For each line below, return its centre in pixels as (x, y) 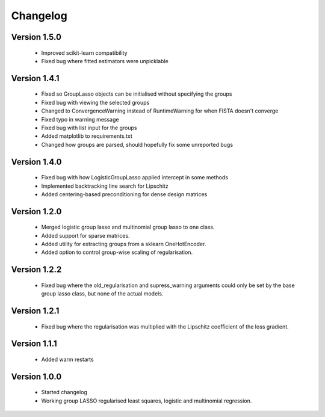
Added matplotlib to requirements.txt (87, 136)
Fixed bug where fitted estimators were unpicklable (105, 61)
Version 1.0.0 (36, 376)
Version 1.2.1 (35, 311)
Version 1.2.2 (36, 270)
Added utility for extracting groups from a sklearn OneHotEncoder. (124, 244)
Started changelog (64, 392)
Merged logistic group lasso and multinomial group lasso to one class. (128, 227)
